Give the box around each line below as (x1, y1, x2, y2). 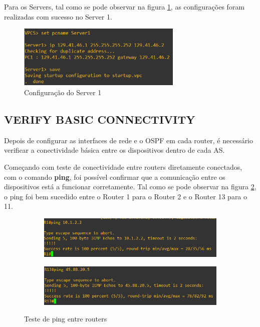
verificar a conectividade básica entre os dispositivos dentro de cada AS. (4, 145, 225, 155)
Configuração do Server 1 (24, 87, 102, 98)
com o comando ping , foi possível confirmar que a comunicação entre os (4, 171, 225, 182)
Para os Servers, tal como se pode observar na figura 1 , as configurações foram (4, 2, 245, 12)
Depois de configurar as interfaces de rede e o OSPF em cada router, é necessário (4, 135, 253, 145)
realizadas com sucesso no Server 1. (4, 11, 112, 22)
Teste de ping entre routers (24, 313, 107, 324)
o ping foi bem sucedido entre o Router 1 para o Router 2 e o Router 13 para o (4, 191, 247, 201)
